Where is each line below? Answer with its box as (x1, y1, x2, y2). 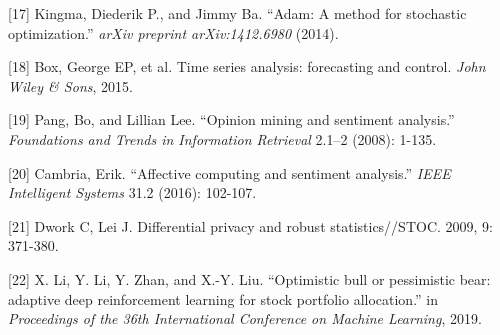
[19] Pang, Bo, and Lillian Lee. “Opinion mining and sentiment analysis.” (8, 109, 455, 130)
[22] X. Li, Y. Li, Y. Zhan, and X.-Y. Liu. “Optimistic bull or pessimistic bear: (8, 268, 491, 289)
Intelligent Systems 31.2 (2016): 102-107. (8, 182, 257, 203)
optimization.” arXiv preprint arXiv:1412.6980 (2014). (8, 22, 339, 43)
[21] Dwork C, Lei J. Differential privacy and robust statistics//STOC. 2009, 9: (8, 215, 494, 236)
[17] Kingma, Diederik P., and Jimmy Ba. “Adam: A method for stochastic (8, 3, 467, 23)
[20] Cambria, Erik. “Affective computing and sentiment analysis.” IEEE (8, 162, 451, 183)
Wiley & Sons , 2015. (8, 75, 133, 96)
